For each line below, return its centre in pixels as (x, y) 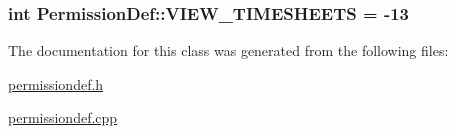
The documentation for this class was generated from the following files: (228, 50)
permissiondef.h (56, 83)
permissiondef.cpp (63, 117)
